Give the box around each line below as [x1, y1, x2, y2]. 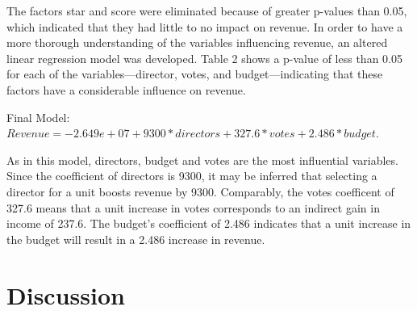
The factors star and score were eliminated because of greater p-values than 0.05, [6, 2, 407, 19]
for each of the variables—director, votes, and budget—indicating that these [6, 65, 383, 82]
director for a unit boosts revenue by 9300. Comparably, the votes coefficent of [6, 183, 394, 200]
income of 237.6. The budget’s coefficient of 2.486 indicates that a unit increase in [6, 215, 411, 232]
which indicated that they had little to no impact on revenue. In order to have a [6, 18, 403, 35]
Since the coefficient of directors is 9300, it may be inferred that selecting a [6, 167, 377, 184]
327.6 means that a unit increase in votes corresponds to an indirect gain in [6, 199, 380, 216]
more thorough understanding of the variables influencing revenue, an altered [6, 34, 388, 51]
